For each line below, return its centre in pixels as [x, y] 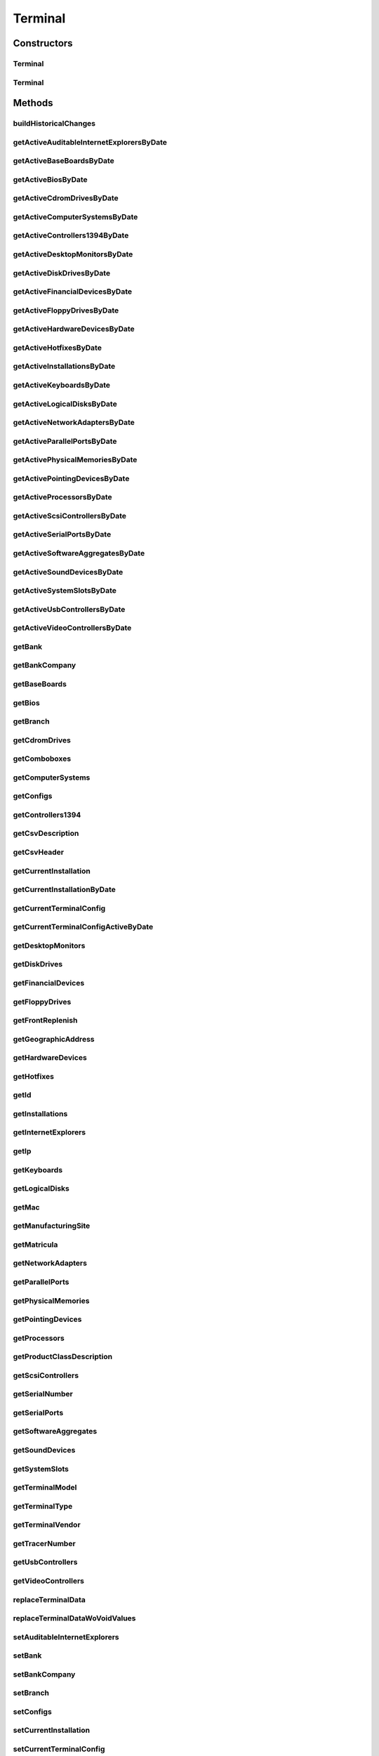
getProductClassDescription [62, 1357]
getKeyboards [38, 1169]
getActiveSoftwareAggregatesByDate [79, 553]
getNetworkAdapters [50, 1263]
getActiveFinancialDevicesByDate [73, 291]
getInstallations [40, 1113]
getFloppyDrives [42, 1002]
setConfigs [32, 1712]
